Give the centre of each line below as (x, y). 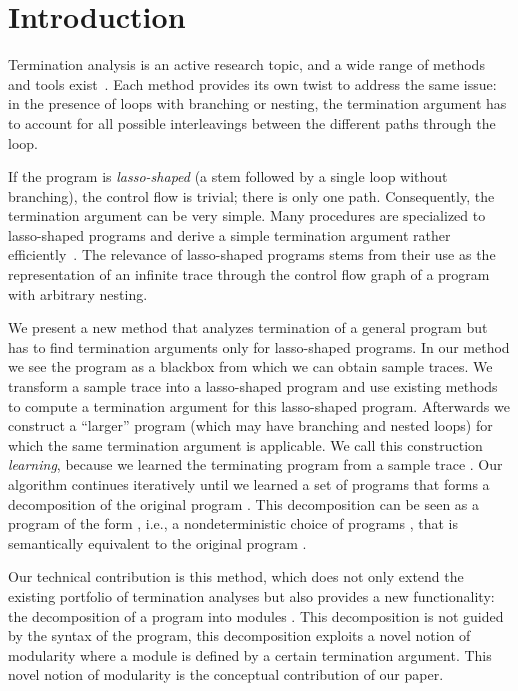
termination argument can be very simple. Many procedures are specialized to (247, 215)
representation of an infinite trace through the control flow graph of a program (249, 274)
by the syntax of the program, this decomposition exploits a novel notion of (239, 635)
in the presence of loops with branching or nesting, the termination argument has (257, 103)
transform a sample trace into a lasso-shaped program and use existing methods (253, 386)
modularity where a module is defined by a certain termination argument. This (250, 654)
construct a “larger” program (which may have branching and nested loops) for (250, 425)
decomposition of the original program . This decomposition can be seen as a (244, 503)
